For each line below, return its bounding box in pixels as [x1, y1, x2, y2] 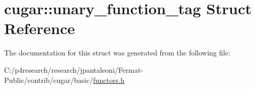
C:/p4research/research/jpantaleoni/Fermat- [4, 64, 143, 75]
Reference [4, 18, 75, 39]
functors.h [93, 74, 125, 85]
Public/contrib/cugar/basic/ [4, 74, 94, 85]
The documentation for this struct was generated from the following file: [4, 47, 230, 58]
